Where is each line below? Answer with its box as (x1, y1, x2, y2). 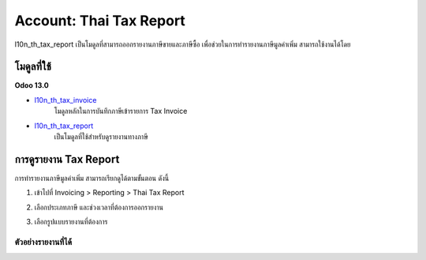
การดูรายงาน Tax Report (14, 153, 120, 166)
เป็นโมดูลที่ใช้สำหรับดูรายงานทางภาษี (54, 132, 148, 141)
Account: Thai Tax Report (14, 12, 185, 29)
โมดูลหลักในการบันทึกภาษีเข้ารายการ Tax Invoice (54, 107, 188, 116)
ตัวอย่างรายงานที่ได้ (14, 236, 73, 247)
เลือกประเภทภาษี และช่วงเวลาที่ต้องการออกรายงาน (34, 202, 164, 212)
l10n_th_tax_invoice (34, 95, 97, 104)
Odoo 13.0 (14, 81, 49, 90)
